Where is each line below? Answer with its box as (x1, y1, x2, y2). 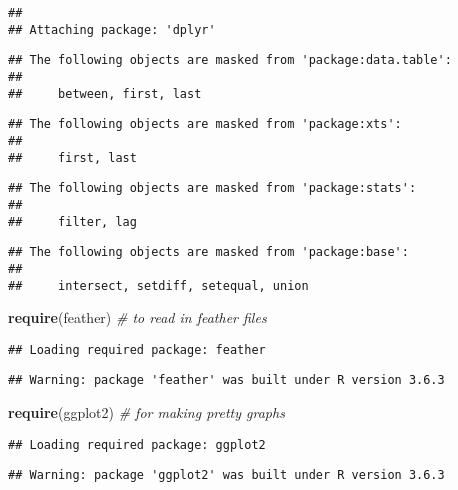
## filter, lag (8, 214, 137, 229)
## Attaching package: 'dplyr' (8, 22, 216, 37)
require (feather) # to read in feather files (8, 307, 267, 328)
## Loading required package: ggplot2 (8, 437, 266, 452)
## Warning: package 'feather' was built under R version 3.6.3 (8, 373, 445, 388)
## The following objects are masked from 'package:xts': (8, 117, 402, 132)
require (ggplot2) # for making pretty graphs (8, 402, 285, 423)
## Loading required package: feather (8, 342, 266, 357)
